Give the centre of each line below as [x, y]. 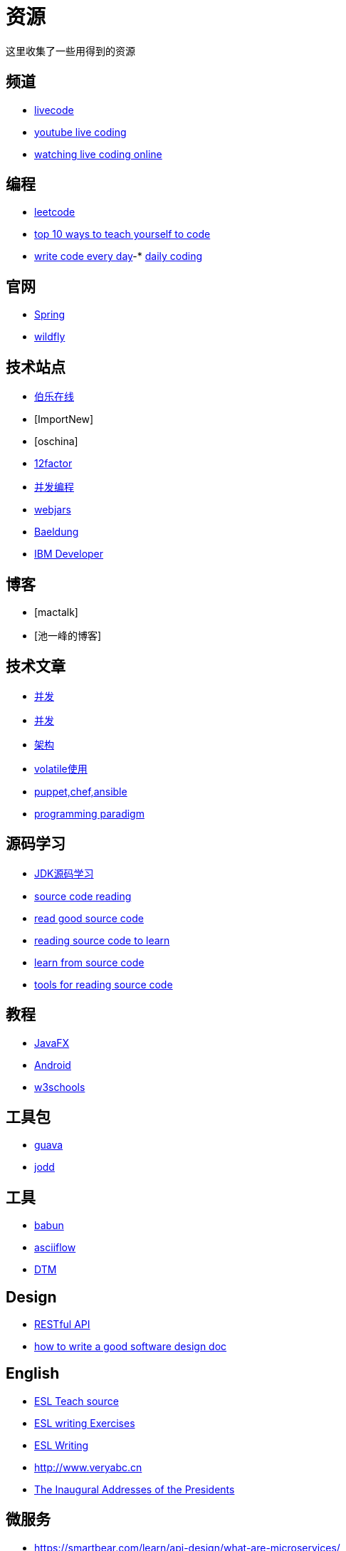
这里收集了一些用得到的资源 [70, 51]
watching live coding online [98, 154]
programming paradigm [89, 813]
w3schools [60, 1087]
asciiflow [55, 1248]
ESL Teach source [77, 1401]
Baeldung [57, 532]
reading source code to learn [102, 940]
